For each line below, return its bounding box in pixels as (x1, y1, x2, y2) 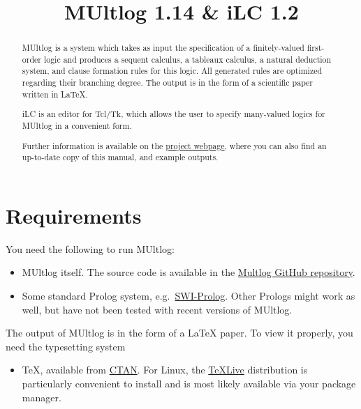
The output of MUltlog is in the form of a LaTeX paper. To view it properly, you (6, 325, 353, 340)
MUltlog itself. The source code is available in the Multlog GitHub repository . (22, 265, 355, 279)
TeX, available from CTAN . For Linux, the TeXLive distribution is (22, 362, 308, 377)
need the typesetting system (6, 339, 126, 353)
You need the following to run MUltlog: (6, 241, 175, 256)
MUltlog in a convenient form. (22, 120, 132, 131)
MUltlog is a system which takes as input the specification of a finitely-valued (22, 42, 304, 54)
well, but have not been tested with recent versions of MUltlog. (22, 302, 293, 316)
